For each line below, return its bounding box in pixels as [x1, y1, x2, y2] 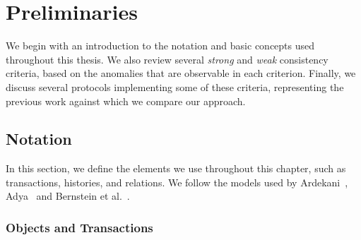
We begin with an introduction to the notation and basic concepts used [6, 38, 315, 53]
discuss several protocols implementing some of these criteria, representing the [6, 79, 344, 94]
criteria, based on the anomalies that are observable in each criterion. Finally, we [6, 66, 356, 80]
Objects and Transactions [6, 219, 153, 236]
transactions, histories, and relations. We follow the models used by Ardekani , [6, 174, 348, 189]
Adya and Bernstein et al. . [6, 188, 130, 203]
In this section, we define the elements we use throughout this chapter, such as [6, 161, 346, 176]
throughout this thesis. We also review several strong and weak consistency [6, 52, 329, 66]
